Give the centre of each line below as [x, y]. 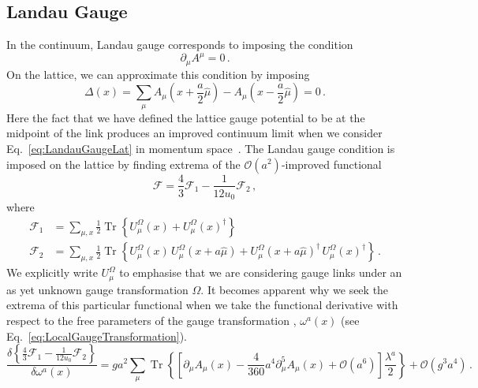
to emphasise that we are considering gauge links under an [261, 272]
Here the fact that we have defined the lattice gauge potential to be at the [186, 117]
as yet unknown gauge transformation [97, 289]
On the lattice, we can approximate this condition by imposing [158, 74]
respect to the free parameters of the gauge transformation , [151, 320]
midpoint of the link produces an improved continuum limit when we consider [194, 133]
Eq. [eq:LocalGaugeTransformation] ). [97, 336]
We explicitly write [52, 272]
